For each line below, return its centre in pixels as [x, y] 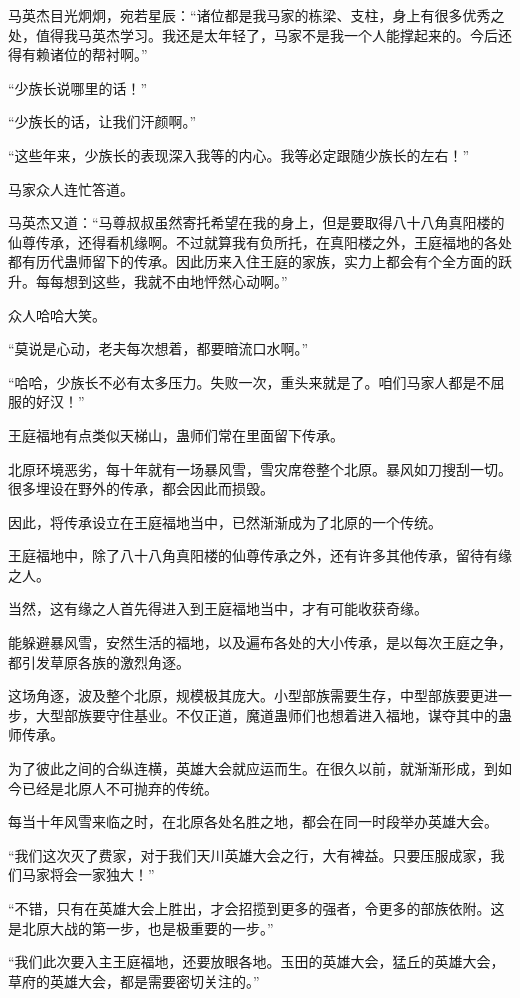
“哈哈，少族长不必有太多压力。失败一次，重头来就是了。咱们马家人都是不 [249, 381]
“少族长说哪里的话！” [78, 87]
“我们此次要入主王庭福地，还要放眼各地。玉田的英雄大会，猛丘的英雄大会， [256, 961]
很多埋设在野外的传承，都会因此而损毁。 [141, 488]
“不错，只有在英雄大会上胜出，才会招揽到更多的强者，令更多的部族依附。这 [256, 908]
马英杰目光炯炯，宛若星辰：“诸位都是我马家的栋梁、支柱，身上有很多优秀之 [256, 15]
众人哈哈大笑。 [57, 314]
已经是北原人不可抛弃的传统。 [119, 787]
